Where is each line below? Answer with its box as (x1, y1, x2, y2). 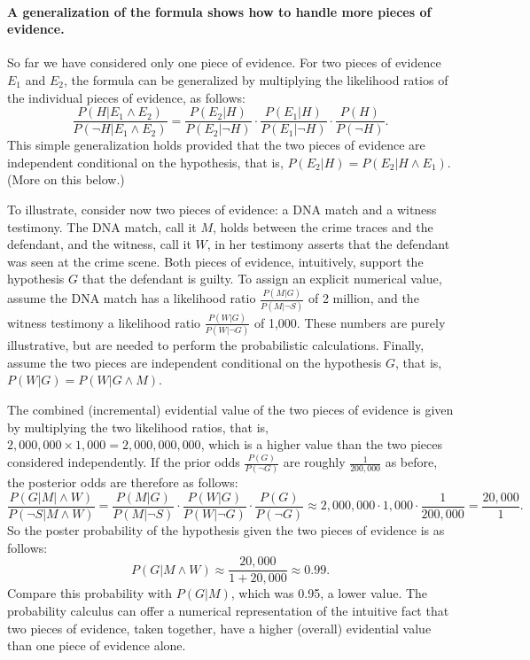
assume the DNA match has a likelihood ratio (7, 289, 256, 307)
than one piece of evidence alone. (7, 636, 186, 655)
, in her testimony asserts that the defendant (207, 235, 450, 253)
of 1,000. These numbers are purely (254, 313, 446, 331)
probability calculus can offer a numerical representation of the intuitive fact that (7, 601, 449, 619)
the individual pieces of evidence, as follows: (7, 88, 246, 106)
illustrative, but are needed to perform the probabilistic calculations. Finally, (7, 336, 425, 354)
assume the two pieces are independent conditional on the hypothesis (7, 353, 382, 371)
